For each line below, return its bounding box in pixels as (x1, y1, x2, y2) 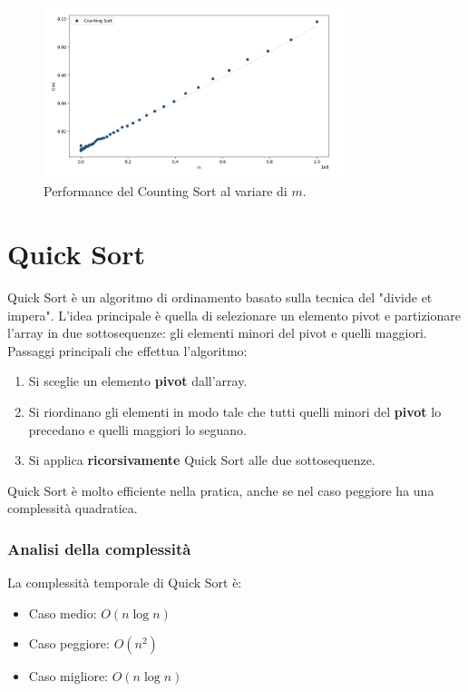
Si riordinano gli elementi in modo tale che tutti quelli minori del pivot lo (28, 402, 442, 421)
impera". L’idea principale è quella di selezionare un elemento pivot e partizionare (7, 305, 461, 324)
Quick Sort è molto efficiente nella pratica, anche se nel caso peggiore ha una (7, 480, 434, 499)
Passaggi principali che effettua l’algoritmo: (7, 341, 248, 360)
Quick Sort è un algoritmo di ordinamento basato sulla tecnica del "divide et (7, 288, 433, 307)
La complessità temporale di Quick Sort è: (7, 573, 242, 592)
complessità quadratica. (7, 499, 138, 518)
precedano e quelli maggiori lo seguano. (28, 420, 247, 439)
